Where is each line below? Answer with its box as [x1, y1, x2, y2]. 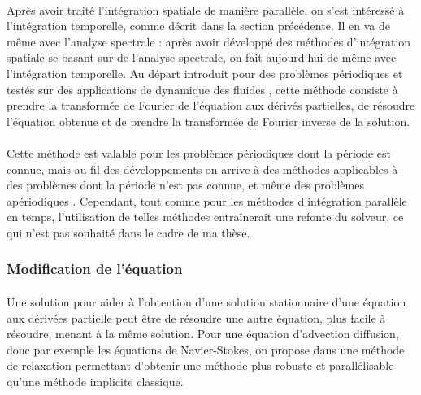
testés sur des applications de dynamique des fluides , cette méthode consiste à [7, 80, 398, 98]
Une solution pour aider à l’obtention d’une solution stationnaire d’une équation [7, 293, 406, 310]
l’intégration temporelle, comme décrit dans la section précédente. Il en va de [7, 17, 390, 34]
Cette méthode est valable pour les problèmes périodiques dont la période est [7, 144, 392, 161]
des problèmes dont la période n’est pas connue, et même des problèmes [7, 176, 364, 193]
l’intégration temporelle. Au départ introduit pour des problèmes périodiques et [7, 64, 403, 81]
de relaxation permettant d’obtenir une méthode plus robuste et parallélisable [7, 357, 394, 374]
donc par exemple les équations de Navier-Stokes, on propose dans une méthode [7, 341, 405, 358]
